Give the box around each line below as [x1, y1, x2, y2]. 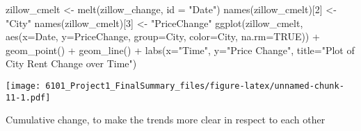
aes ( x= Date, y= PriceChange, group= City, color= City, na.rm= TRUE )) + [6, 29, 320, 44]
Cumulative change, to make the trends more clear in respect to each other [6, 112, 326, 127]
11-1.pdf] [6, 92, 51, 103]
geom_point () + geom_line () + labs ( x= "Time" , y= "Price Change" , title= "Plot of [6, 42, 355, 57]
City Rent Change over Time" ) [6, 56, 137, 71]
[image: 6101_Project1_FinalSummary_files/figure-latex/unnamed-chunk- [6, 80, 344, 91]
